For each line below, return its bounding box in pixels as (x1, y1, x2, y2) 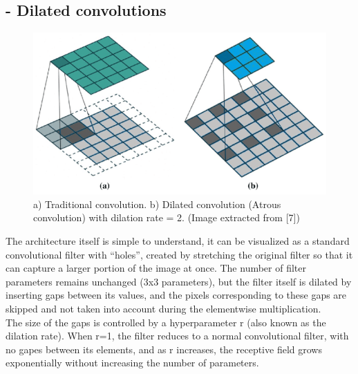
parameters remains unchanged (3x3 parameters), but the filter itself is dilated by (6, 274, 352, 288)
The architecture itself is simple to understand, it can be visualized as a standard (6, 233, 350, 247)
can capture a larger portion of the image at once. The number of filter (6, 261, 307, 275)
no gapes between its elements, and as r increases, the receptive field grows (6, 342, 322, 356)
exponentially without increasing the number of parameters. (6, 355, 259, 370)
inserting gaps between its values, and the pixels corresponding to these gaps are (6, 288, 347, 302)
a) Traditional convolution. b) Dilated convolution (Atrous (33, 196, 281, 211)
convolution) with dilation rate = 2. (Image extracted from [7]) (33, 210, 300, 225)
